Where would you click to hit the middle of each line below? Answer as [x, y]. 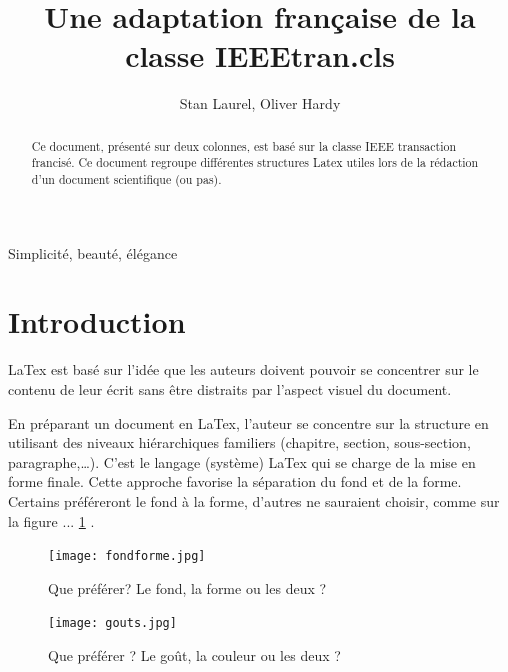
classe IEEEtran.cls [260, 55]
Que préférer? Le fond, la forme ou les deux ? [187, 587]
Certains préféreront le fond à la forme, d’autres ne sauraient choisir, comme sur [254, 500]
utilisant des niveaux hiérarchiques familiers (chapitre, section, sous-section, [239, 442]
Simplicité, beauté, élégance [93, 252]
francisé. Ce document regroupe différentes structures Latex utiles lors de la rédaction [255, 162]
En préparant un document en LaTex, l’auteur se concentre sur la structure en [248, 422]
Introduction [97, 321]
